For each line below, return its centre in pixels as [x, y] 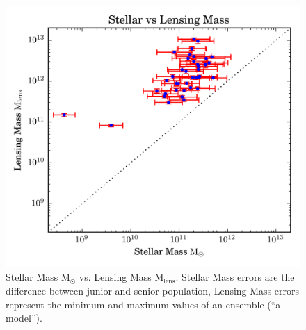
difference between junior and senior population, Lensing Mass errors [153, 290]
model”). [24, 318]
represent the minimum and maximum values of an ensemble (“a [143, 304]
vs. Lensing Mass [115, 277]
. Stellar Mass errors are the [235, 277]
